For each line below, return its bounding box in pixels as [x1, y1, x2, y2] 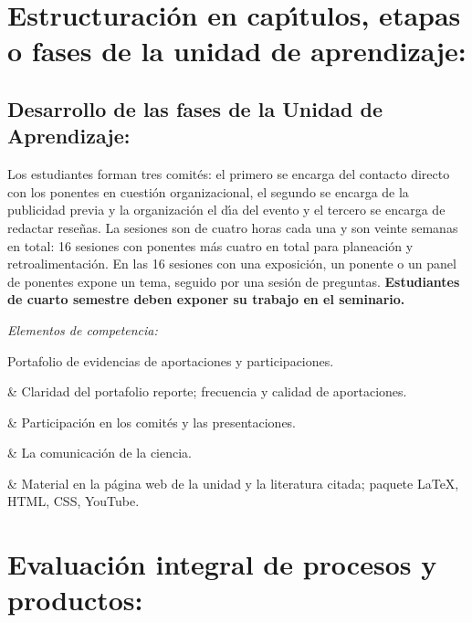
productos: [7, 581, 143, 618]
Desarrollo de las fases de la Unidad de [7, 94, 383, 122]
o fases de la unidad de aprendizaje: [7, 32, 467, 69]
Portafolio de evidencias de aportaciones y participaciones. [7, 351, 334, 370]
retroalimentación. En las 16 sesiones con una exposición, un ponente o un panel [7, 254, 456, 273]
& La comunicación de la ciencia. [7, 443, 193, 462]
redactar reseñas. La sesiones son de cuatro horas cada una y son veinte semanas [7, 217, 458, 237]
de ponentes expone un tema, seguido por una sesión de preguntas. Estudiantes [7, 271, 460, 290]
